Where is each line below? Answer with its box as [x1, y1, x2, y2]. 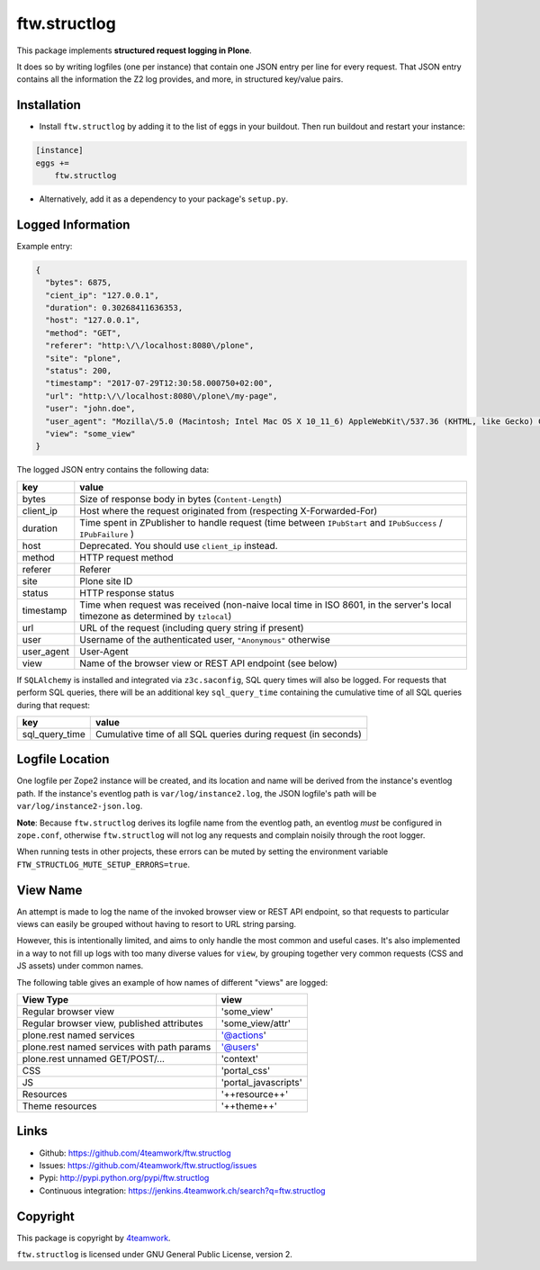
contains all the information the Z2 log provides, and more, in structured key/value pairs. [16, 74, 344, 85]
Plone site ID [79, 574, 133, 587]
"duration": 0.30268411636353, [45, 302, 184, 313]
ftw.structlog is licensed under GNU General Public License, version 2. [16, 1248, 292, 1259]
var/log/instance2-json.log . [16, 801, 143, 812]
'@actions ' [220, 1029, 267, 1041]
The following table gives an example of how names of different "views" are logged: [16, 977, 328, 987]
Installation [16, 97, 81, 113]
